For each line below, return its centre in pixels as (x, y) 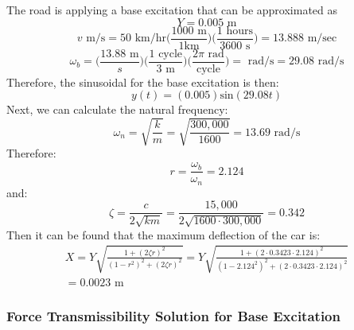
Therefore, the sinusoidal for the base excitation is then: (143, 82)
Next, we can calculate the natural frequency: (117, 109)
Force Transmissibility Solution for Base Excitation (173, 315)
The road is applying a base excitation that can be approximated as (172, 10)
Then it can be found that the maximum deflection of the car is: (163, 234)
